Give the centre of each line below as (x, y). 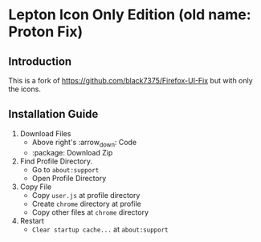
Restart (32, 220)
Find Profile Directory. (56, 161)
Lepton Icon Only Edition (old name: (130, 15)
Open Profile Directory (69, 178)
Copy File (36, 187)
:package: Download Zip (72, 152)
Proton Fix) (46, 32)
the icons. (25, 89)
